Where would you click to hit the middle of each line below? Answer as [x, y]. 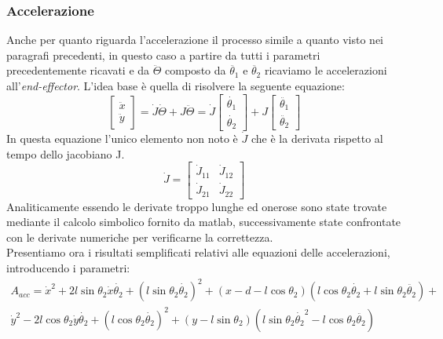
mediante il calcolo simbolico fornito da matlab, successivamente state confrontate [204, 222]
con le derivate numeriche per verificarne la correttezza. [140, 237]
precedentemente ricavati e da [78, 70]
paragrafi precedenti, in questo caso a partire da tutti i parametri [163, 55]
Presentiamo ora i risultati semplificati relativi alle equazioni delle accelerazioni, [198, 252]
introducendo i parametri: [68, 267]
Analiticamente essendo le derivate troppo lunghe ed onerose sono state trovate [197, 206]
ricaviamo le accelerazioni [326, 70]
